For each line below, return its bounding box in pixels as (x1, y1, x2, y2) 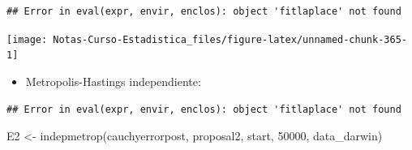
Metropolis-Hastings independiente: (25, 72, 201, 89)
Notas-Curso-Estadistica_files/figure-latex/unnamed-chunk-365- (53, 33, 407, 45)
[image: (6, 33, 48, 45)
